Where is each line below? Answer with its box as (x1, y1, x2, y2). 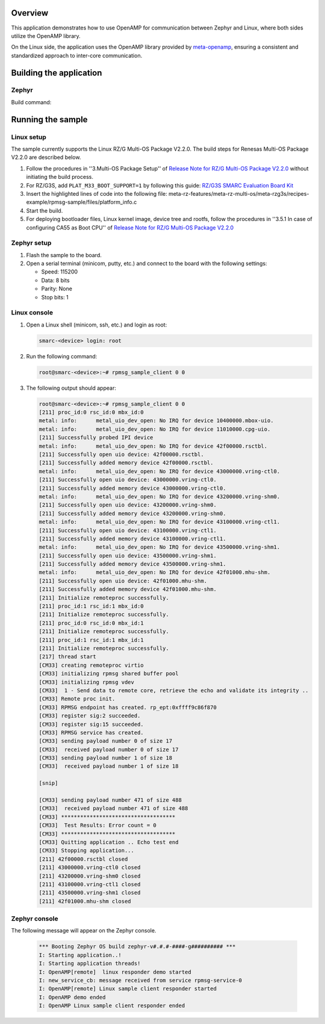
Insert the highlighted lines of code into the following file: (26, 190, 168, 197)
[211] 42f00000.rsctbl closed (39, 855, 128, 863)
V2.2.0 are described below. (11, 154, 81, 161)
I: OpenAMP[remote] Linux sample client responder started (39, 985, 217, 992)
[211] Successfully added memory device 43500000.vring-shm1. (39, 561, 226, 567)
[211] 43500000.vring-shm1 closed (39, 889, 141, 896)
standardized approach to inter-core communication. (11, 52, 143, 59)
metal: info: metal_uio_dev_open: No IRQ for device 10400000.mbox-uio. (39, 417, 274, 424)
